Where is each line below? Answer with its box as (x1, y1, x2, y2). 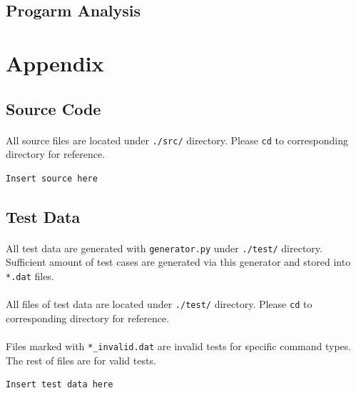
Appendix (6, 48, 104, 77)
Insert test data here (6, 379, 113, 390)
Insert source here (6, 173, 98, 184)
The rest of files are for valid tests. (6, 352, 156, 367)
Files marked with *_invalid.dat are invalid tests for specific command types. (6, 339, 352, 354)
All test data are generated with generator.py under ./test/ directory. (6, 240, 322, 255)
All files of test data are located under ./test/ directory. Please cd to (6, 297, 312, 312)
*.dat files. (6, 269, 54, 283)
